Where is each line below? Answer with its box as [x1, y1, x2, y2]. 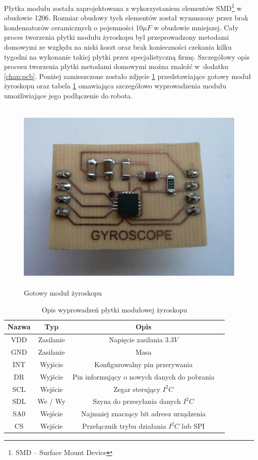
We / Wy [37, 396, 65, 406]
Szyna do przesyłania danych [93, 396, 181, 406]
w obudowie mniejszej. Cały [153, 22, 239, 32]
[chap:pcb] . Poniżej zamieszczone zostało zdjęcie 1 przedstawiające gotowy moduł [4, 71, 251, 81]
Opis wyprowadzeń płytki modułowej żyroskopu [42, 304, 187, 314]
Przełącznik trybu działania [82, 421, 166, 431]
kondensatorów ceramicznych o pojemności [4, 22, 134, 32]
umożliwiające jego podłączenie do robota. [4, 90, 133, 100]
